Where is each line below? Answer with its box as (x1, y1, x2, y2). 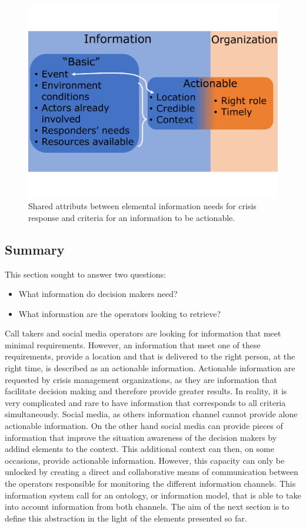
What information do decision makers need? (18, 288, 178, 300)
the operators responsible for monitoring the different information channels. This (5, 477, 296, 489)
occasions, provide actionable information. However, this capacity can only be (5, 454, 285, 466)
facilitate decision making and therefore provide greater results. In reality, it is (5, 385, 287, 397)
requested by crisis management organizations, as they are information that (5, 373, 277, 385)
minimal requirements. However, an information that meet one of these (5, 338, 261, 351)
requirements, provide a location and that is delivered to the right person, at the (5, 350, 295, 362)
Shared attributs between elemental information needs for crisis (28, 200, 257, 212)
